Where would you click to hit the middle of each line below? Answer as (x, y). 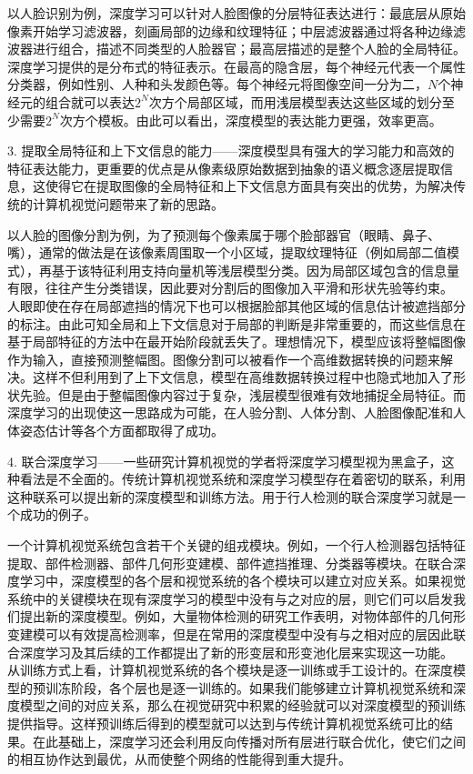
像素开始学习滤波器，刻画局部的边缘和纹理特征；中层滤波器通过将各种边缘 (230, 30)
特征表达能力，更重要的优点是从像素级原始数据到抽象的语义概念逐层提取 (224, 168)
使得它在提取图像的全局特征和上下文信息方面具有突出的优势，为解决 (249, 186)
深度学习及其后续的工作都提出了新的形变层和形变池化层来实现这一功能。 (236, 652)
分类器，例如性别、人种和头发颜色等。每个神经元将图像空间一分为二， (217, 84)
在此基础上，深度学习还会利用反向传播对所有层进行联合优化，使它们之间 (249, 741)
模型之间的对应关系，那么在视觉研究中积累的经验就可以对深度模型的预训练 (242, 705)
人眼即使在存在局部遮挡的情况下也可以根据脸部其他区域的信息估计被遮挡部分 (236, 305)
